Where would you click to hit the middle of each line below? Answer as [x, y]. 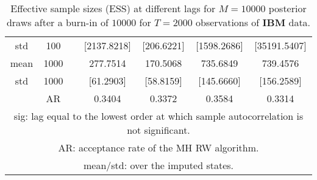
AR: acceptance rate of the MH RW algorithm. [158, 147]
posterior [287, 8]
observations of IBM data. [253, 22]
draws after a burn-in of [57, 22]
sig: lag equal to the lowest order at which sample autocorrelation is [158, 116]
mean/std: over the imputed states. [158, 165]
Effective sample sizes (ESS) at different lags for [113, 8]
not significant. [158, 130]
